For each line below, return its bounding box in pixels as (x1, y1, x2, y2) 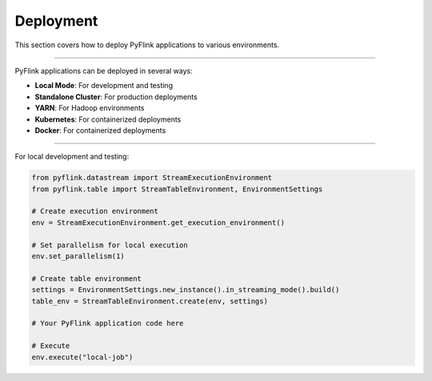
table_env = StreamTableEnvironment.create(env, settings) (31, 296, 268, 306)
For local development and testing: (14, 152, 130, 162)
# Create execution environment (31, 207, 159, 216)
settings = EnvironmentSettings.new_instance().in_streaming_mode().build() (31, 285, 340, 295)
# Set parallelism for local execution (31, 240, 188, 250)
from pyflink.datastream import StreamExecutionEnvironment (31, 173, 273, 182)
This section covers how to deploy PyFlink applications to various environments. (14, 40, 280, 50)
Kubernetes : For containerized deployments (34, 114, 182, 124)
